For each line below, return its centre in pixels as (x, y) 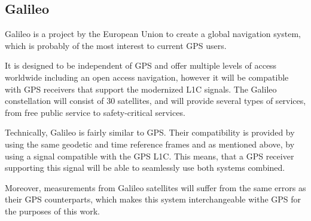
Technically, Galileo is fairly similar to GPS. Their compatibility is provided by (150, 132)
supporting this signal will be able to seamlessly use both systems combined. (145, 168)
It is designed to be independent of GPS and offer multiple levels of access (141, 65)
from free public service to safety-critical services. (95, 112)
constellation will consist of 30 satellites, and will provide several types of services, (155, 101)
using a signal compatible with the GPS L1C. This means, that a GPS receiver (150, 156)
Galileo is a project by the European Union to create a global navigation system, (153, 34)
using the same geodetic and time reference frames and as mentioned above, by (150, 144)
